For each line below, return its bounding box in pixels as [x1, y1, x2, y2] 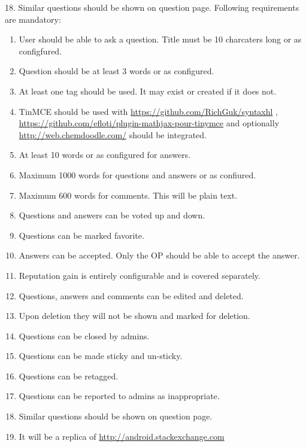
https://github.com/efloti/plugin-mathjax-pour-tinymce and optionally [19, 117, 280, 129]
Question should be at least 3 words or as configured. [19, 65, 214, 77]
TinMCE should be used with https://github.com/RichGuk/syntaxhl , [19, 105, 278, 117]
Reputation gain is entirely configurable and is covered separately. [19, 269, 260, 281]
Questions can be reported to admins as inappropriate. [19, 390, 220, 402]
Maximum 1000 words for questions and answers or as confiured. [19, 168, 256, 181]
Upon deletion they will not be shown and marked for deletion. [19, 309, 250, 322]
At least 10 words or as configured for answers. [19, 148, 191, 161]
